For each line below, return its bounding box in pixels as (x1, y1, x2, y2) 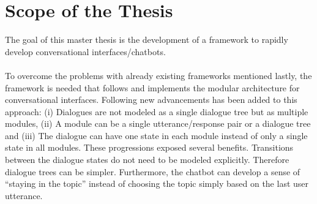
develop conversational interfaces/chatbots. (5, 45, 166, 58)
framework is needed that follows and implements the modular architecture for (5, 81, 300, 94)
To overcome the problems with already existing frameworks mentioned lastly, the (5, 69, 312, 81)
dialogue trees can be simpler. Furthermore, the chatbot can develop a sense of (5, 165, 300, 178)
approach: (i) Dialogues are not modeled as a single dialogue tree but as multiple (5, 105, 308, 118)
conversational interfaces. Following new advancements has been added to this (5, 93, 297, 106)
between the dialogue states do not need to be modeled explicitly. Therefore (5, 153, 289, 166)
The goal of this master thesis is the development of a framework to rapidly (5, 33, 288, 46)
